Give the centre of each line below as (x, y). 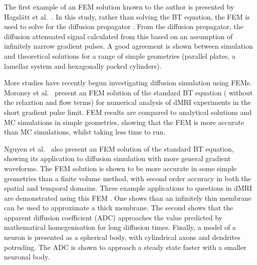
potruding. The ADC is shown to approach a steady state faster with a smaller (125, 247)
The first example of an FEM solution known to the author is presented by (119, 7)
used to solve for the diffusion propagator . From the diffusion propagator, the (124, 26)
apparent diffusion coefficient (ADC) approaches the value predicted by (113, 217)
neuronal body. (27, 257)
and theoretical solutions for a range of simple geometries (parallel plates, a (120, 55)
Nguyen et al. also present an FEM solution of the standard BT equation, (119, 148)
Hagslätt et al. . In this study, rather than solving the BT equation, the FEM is (127, 16)
